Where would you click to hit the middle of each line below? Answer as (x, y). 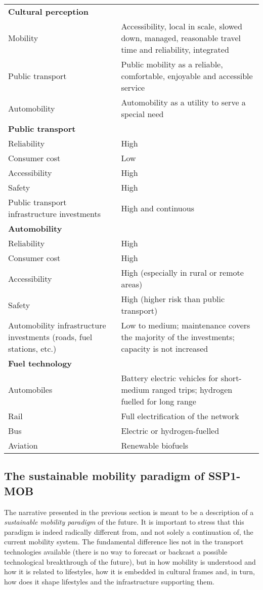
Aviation (23, 445)
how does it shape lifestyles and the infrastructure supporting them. (109, 581)
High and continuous (158, 208)
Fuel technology (40, 363)
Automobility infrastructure (57, 325)
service (133, 87)
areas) (132, 284)
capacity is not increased (165, 348)
